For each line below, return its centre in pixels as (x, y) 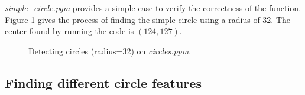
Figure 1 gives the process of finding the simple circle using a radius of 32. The (148, 19)
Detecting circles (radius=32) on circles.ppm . (110, 50)
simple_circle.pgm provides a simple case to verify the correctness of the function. (153, 8)
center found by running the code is (69, 31)
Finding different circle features (103, 82)
